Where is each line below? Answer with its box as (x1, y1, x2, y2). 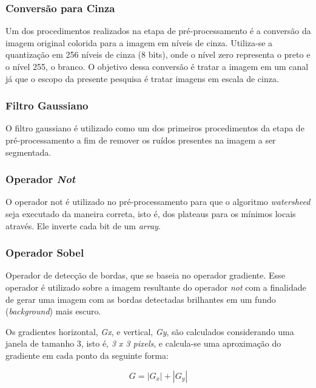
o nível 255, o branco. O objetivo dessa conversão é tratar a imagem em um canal (5, 60, 309, 72)
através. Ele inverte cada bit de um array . (5, 219, 161, 232)
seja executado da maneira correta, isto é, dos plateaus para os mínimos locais (5, 207, 296, 220)
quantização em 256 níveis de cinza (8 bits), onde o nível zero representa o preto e (5, 48, 311, 61)
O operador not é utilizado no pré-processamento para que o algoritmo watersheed (5, 195, 311, 208)
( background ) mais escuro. (5, 305, 101, 317)
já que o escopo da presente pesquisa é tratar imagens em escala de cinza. (5, 72, 279, 85)
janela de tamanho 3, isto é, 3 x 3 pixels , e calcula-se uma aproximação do (5, 337, 281, 350)
